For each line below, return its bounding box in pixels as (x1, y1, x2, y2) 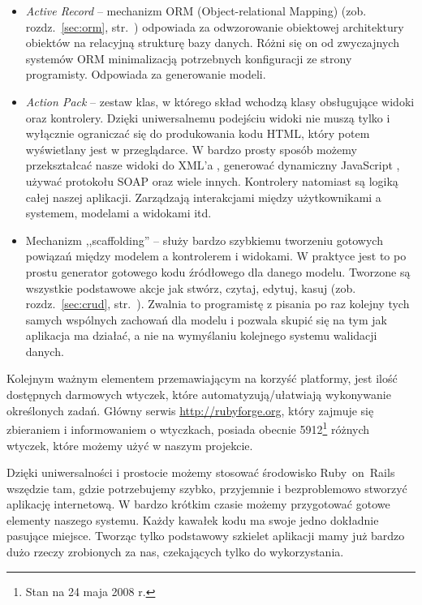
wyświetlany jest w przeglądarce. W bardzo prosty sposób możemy (25, 140, 357, 157)
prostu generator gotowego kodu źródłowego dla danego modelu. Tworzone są (25, 263, 411, 280)
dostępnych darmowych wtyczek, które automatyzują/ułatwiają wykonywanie (6, 386, 391, 403)
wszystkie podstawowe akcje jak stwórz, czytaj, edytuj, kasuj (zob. (25, 279, 356, 296)
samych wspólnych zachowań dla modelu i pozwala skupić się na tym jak (25, 311, 387, 328)
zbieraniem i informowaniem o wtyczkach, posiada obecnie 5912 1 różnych (6, 418, 370, 437)
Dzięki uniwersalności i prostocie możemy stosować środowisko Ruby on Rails (6, 464, 395, 481)
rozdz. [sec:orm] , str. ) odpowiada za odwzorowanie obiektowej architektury (25, 18, 404, 35)
